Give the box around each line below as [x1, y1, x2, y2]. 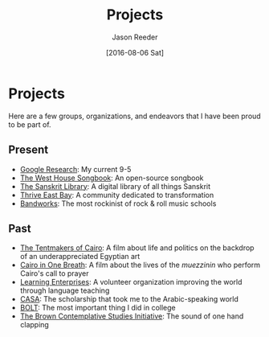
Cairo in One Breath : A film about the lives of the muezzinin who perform [19, 260, 261, 270]
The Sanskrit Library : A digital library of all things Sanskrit [19, 181, 211, 191]
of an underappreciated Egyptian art [19, 252, 141, 261]
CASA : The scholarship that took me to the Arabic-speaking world [19, 294, 239, 304]
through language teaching [19, 286, 110, 295]
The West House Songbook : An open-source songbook [19, 173, 204, 183]
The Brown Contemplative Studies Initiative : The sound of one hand [19, 311, 244, 321]
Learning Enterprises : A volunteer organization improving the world [19, 277, 243, 287]
